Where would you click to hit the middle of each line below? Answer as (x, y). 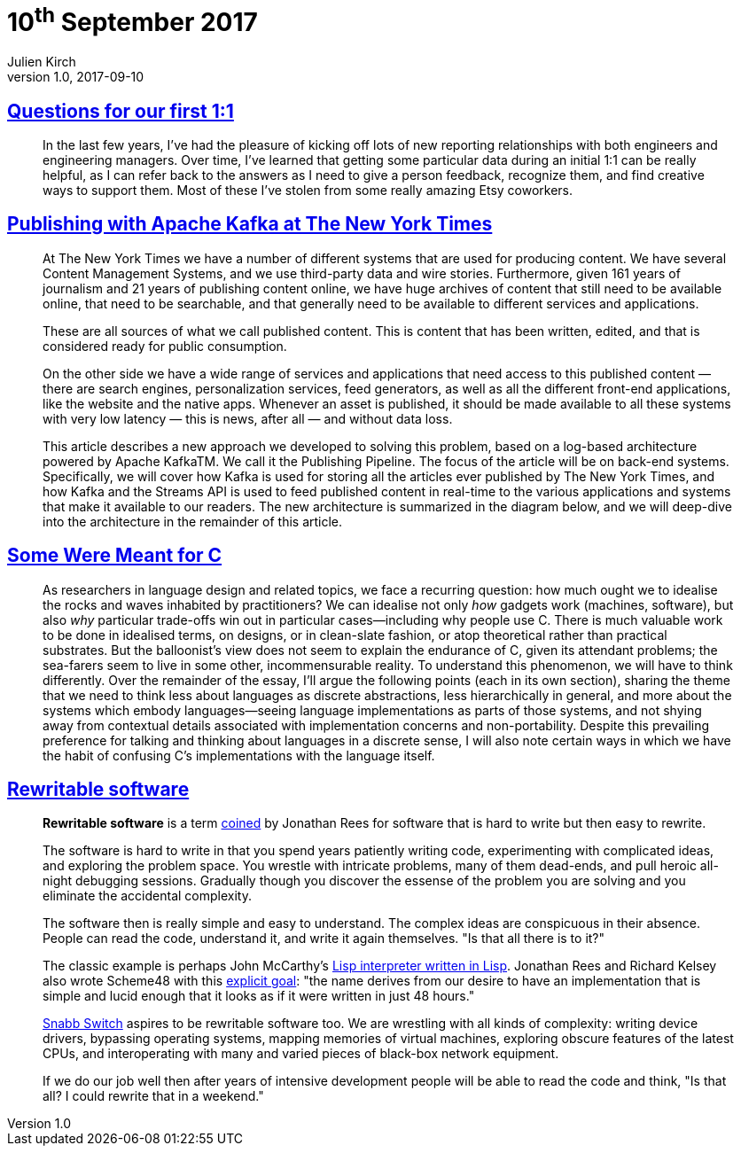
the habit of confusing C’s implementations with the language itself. (239, 755)
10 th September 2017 (133, 20)
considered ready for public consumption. (165, 346)
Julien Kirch (42, 62)
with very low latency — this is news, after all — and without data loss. (248, 418)
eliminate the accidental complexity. (147, 896)
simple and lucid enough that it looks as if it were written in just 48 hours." (259, 996)
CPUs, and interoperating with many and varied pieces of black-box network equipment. (301, 1054)
